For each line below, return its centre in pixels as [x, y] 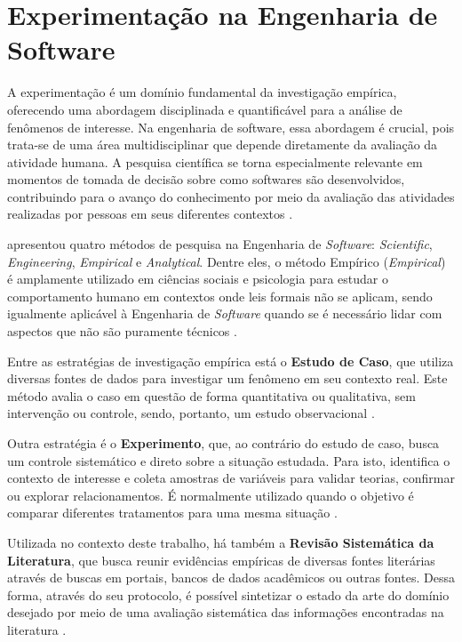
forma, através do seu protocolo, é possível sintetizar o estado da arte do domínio [228, 594]
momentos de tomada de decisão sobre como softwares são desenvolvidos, [206, 179]
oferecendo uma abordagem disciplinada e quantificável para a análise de [205, 109]
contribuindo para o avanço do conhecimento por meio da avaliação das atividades [231, 196]
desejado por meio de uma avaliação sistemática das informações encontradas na [226, 612]
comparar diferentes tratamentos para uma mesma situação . [172, 513]
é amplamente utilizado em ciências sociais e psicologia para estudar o [198, 279]
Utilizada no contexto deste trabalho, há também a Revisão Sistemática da [221, 542]
